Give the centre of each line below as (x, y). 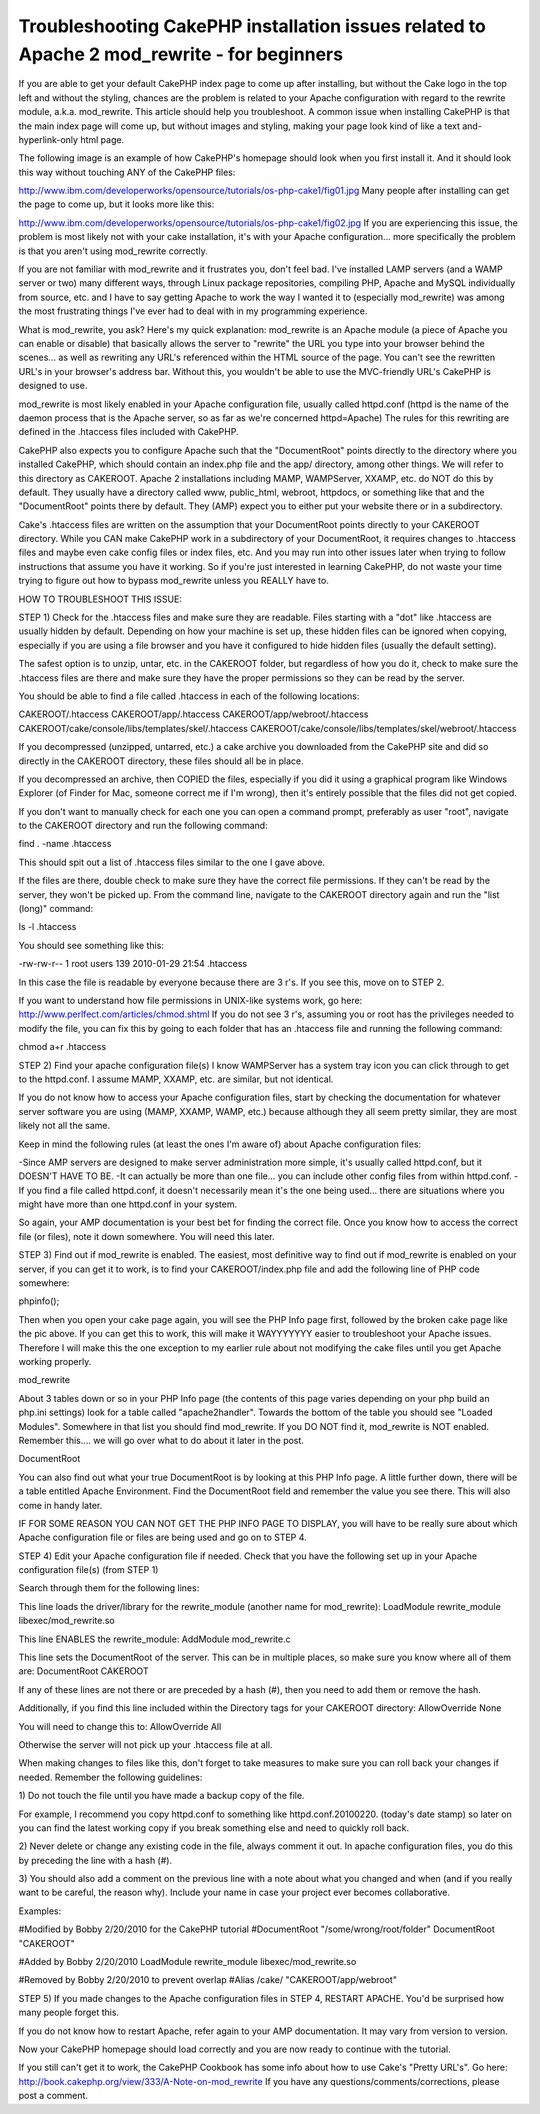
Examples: (40, 1911)
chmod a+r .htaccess (62, 1047)
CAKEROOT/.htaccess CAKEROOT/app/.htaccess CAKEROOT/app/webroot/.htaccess (193, 714)
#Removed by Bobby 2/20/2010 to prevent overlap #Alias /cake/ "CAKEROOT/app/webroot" (207, 1980)
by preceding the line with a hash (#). (95, 1860)
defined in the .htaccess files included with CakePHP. (128, 432)
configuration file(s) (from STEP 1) (88, 1570)
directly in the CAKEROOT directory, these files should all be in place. (161, 761)
